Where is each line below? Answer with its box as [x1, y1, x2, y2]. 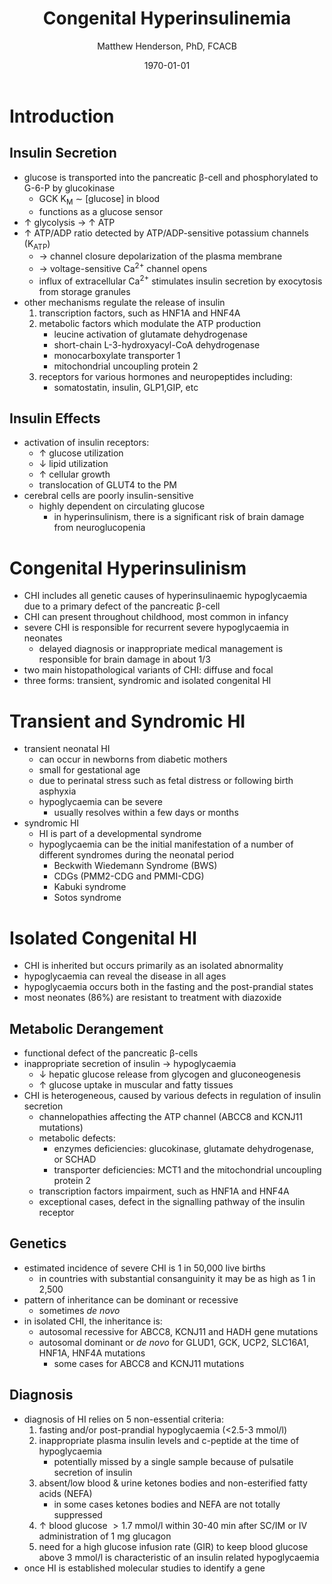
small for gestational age [38, 764, 141, 776]
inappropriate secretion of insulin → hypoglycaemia [23, 1058, 237, 1070]
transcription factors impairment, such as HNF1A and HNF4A [38, 1185, 290, 1197]
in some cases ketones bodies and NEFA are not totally [53, 1498, 281, 1510]
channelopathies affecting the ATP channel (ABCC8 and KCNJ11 [38, 1111, 303, 1123]
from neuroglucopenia [53, 522, 146, 534]
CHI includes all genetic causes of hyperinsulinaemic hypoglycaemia [23, 590, 308, 602]
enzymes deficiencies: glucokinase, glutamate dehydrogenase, [53, 1143, 314, 1155]
